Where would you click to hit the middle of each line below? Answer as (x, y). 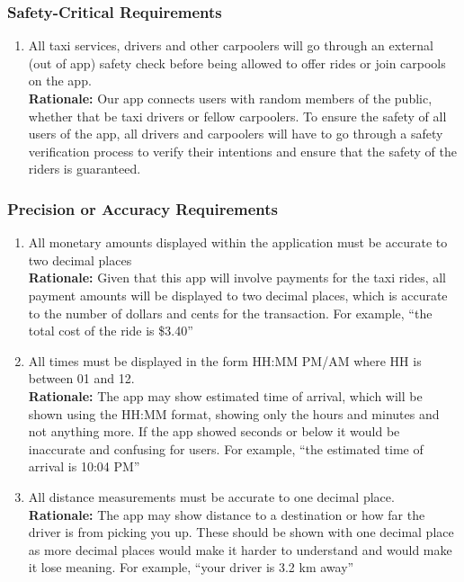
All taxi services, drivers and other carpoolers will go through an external (231, 45)
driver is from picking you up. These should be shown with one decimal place (241, 532)
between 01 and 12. (81, 378)
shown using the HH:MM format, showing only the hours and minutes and (234, 413)
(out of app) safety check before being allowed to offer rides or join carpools (237, 63)
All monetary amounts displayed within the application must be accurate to (238, 242)
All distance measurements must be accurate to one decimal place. (211, 496)
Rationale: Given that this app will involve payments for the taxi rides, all (237, 278)
